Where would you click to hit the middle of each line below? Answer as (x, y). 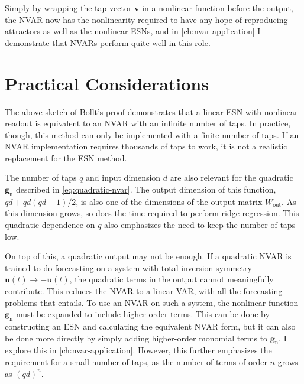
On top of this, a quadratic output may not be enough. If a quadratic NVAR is (148, 256)
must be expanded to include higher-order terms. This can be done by (143, 314)
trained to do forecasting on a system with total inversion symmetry (128, 267)
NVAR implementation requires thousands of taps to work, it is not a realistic (146, 146)
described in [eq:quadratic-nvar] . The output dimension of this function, (146, 189)
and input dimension (123, 178)
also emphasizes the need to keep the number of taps (200, 225)
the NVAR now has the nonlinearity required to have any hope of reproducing (146, 19)
